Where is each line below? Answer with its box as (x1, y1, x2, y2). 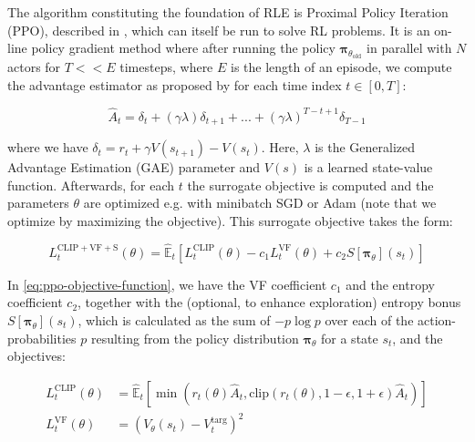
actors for (7, 57, 61, 77)
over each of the (325, 311, 414, 330)
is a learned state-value (304, 158, 433, 177)
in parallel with (367, 38, 452, 57)
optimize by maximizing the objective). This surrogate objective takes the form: (7, 211, 453, 231)
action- (418, 311, 457, 330)
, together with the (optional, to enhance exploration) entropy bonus (77, 293, 461, 312)
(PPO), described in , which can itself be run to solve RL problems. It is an (7, 20, 430, 39)
